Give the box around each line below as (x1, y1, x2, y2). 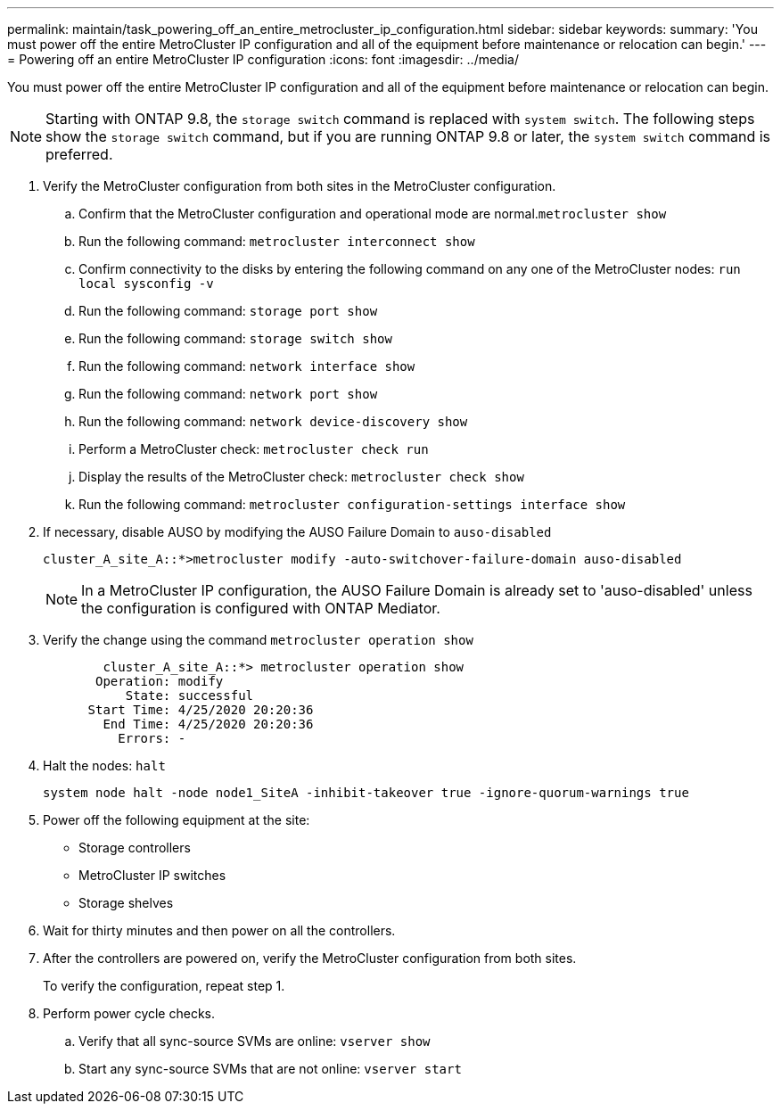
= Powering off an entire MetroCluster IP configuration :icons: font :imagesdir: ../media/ (7, 52, 519, 67)
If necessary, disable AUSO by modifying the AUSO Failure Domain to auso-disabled (43, 524, 552, 539)
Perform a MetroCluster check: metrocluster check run (78, 441, 429, 457)
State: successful (125, 688, 254, 703)
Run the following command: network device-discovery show (78, 414, 468, 429)
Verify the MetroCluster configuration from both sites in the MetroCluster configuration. (43, 178, 556, 193)
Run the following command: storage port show (78, 303, 378, 318)
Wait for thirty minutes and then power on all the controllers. (43, 923, 396, 938)
